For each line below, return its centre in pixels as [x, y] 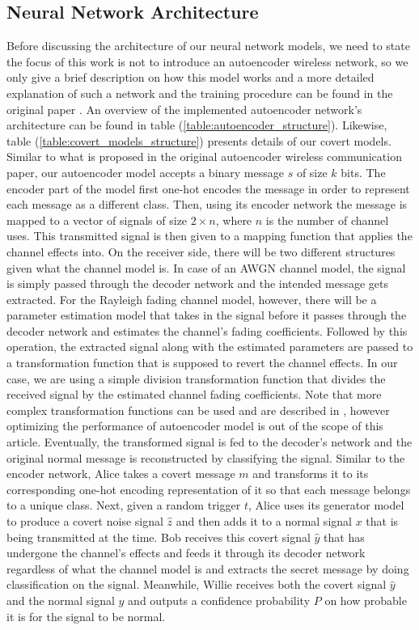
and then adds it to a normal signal [264, 521]
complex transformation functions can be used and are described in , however [198, 410]
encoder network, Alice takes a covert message [121, 474]
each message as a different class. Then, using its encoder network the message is [207, 204]
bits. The [363, 172]
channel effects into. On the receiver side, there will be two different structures [201, 251]
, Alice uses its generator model [326, 505]
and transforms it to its [311, 474]
